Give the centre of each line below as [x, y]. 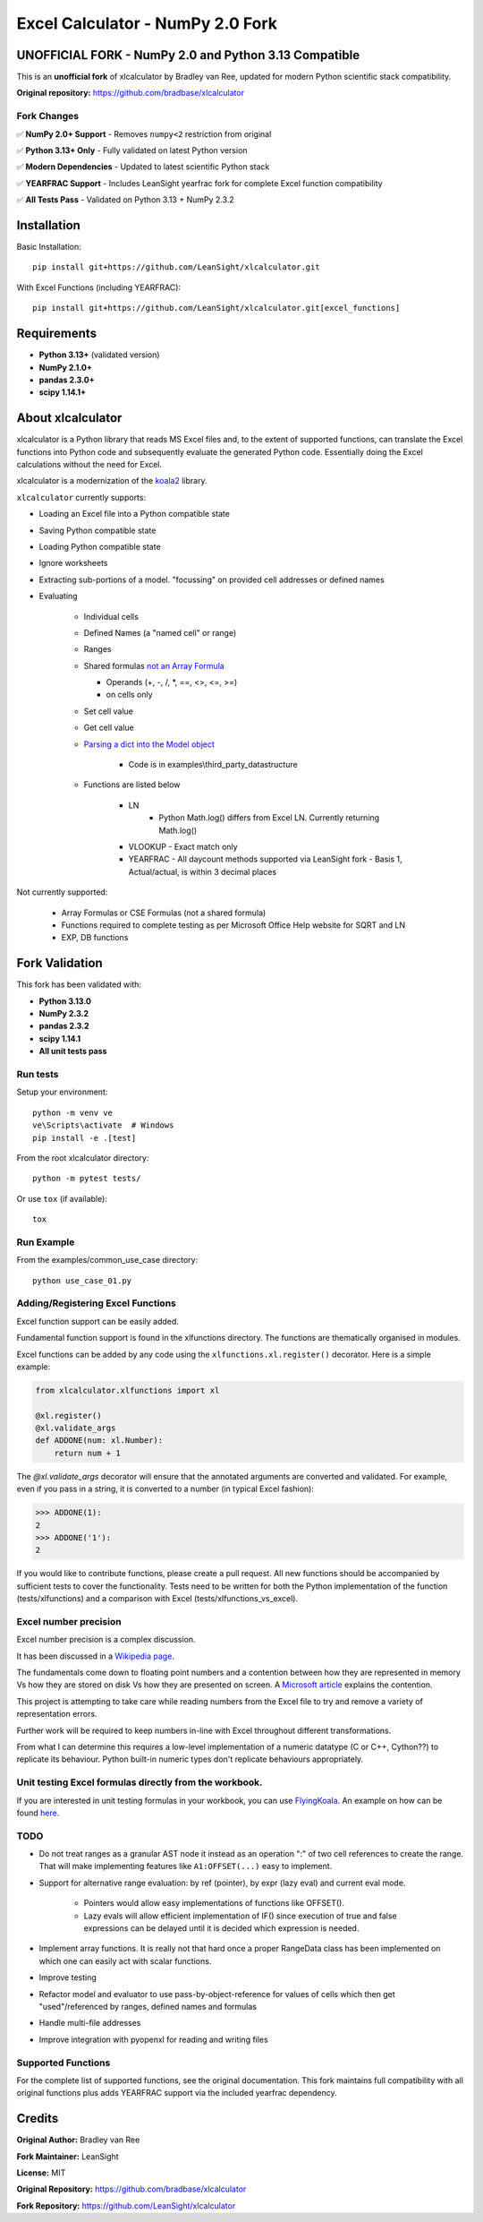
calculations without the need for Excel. [89, 464]
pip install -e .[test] [85, 1138]
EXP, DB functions [95, 938]
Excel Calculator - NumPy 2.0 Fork [147, 23]
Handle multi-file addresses [90, 2023]
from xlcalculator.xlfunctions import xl [127, 1390]
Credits [38, 2119]
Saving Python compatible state [97, 530]
